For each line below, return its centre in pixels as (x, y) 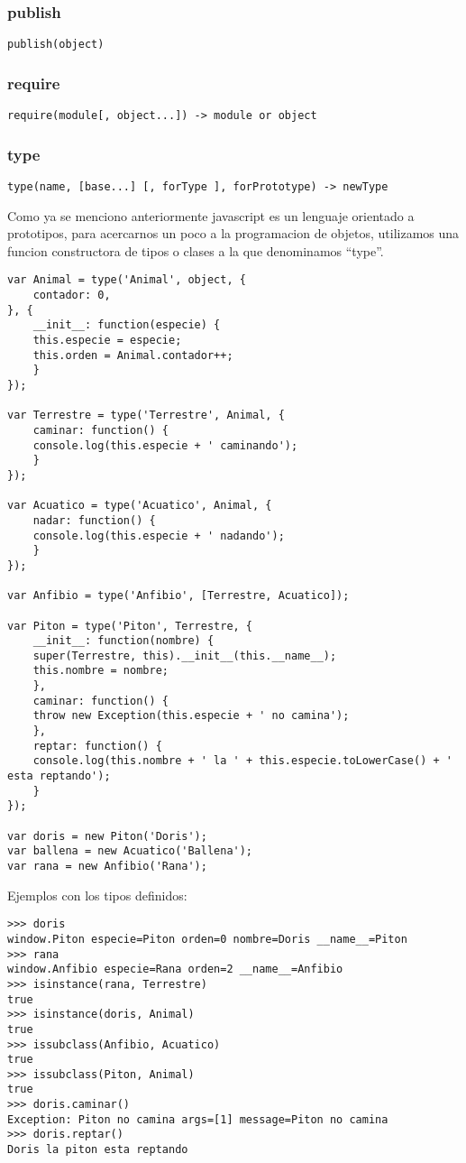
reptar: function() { (97, 746)
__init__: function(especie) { (127, 325)
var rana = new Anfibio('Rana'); (107, 866)
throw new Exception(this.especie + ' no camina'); (191, 716)
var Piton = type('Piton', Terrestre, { (130, 626)
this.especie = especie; (107, 341)
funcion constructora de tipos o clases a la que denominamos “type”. (196, 250)
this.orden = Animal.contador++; (133, 355)
